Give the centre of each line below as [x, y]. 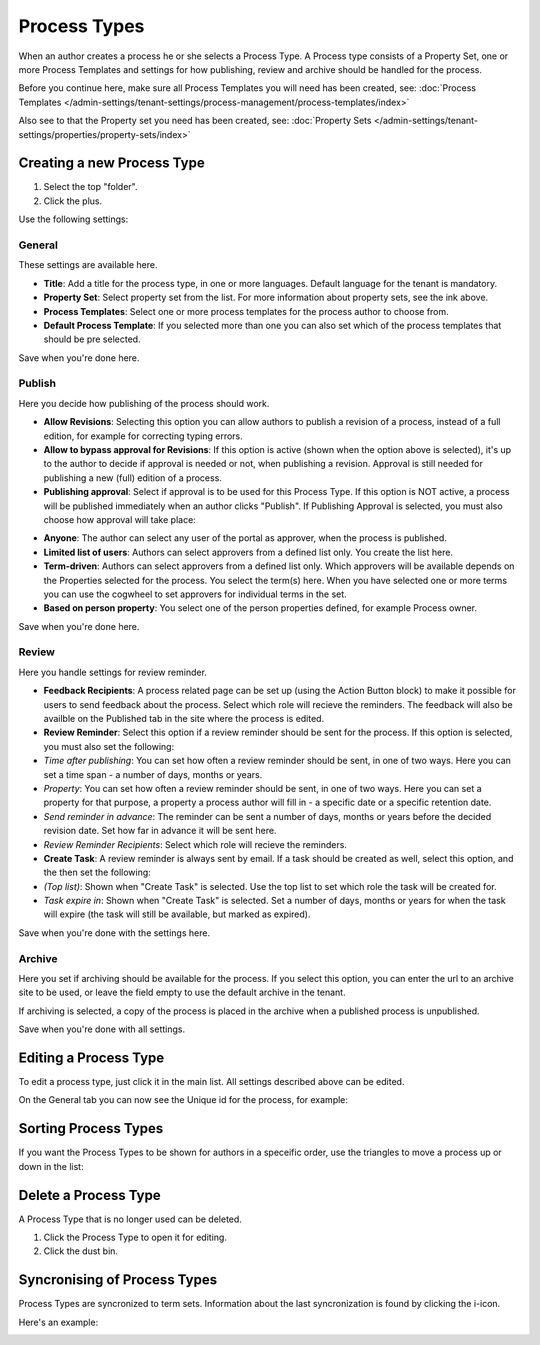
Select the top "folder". [91, 187]
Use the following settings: [73, 219]
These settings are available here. [88, 265]
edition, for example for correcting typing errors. [143, 436]
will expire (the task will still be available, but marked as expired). [177, 914]
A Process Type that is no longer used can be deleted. [130, 1219]
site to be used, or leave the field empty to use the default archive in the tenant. [182, 992]
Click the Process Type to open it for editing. [135, 1237]
